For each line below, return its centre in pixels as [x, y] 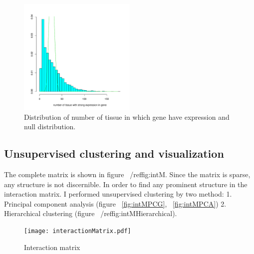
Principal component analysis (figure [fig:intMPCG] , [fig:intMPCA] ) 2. [115, 203]
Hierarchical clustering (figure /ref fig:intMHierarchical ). [91, 213]
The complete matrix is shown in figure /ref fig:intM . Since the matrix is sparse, [127, 174]
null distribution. [50, 127]
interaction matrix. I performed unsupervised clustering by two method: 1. [118, 194]
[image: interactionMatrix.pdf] [78, 231]
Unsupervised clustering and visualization [114, 153]
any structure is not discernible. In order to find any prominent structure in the [126, 184]
